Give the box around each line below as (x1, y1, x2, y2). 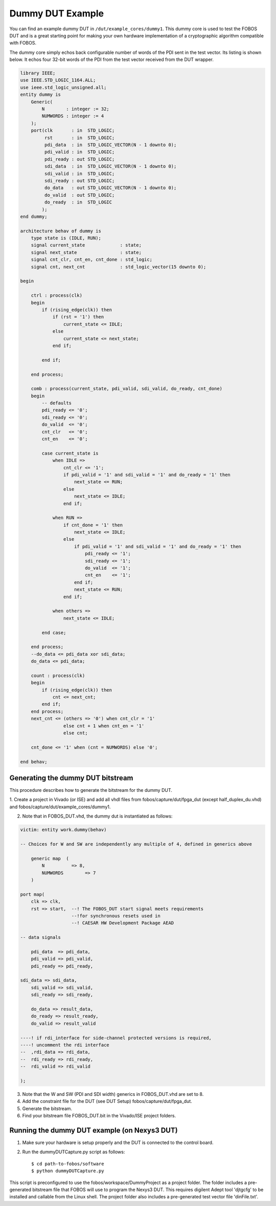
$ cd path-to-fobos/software (31, 1161, 104, 1167)
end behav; (20, 759, 48, 765)
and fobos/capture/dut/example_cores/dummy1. (9, 804, 111, 810)
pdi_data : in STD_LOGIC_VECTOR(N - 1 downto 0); (44, 142, 177, 148)
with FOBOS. (9, 40, 37, 46)
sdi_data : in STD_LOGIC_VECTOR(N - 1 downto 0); (44, 163, 177, 169)
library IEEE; (20, 70, 56, 76)
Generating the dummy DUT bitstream (9, 774, 133, 782)
